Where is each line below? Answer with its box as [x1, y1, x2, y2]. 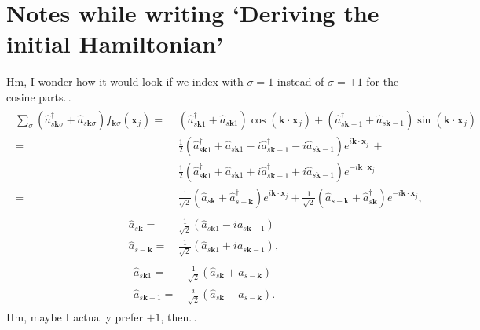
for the [366, 73, 399, 90]
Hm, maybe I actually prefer [6, 308, 143, 324]
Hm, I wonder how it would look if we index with [6, 73, 244, 90]
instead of [277, 73, 324, 90]
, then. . [160, 308, 197, 324]
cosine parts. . [6, 88, 71, 104]
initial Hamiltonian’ [6, 27, 223, 60]
